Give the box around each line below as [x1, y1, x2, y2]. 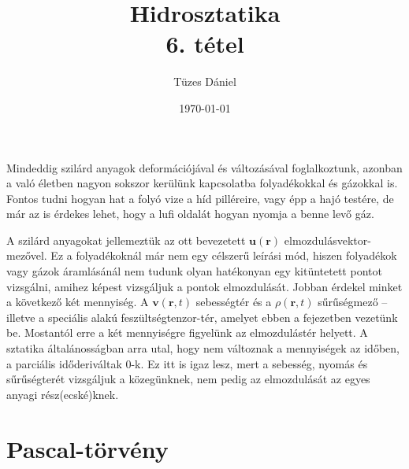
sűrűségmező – [318, 294, 388, 310]
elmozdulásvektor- [284, 231, 371, 248]
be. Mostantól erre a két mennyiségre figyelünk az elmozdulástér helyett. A [6, 324, 368, 341]
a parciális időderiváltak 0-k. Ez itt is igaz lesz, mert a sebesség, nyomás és [6, 355, 368, 371]
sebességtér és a [195, 294, 272, 310]
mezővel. [6, 247, 47, 264]
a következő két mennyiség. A [6, 294, 149, 310]
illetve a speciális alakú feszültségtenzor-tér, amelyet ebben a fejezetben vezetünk [6, 308, 398, 325]
